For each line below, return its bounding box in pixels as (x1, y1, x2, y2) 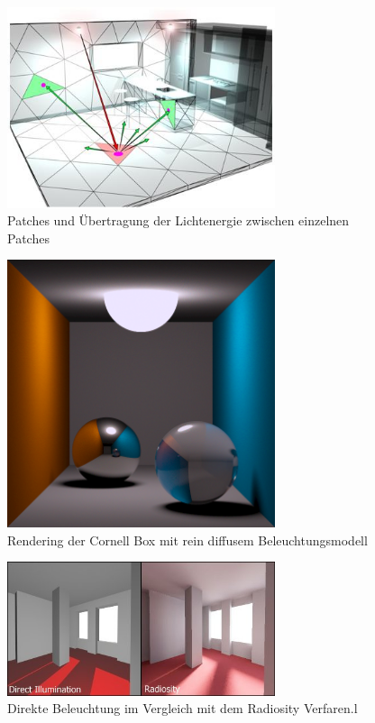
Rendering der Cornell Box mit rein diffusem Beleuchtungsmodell (7, 530, 368, 549)
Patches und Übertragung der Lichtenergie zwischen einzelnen (7, 211, 350, 230)
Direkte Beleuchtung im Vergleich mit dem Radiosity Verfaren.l (7, 699, 358, 718)
